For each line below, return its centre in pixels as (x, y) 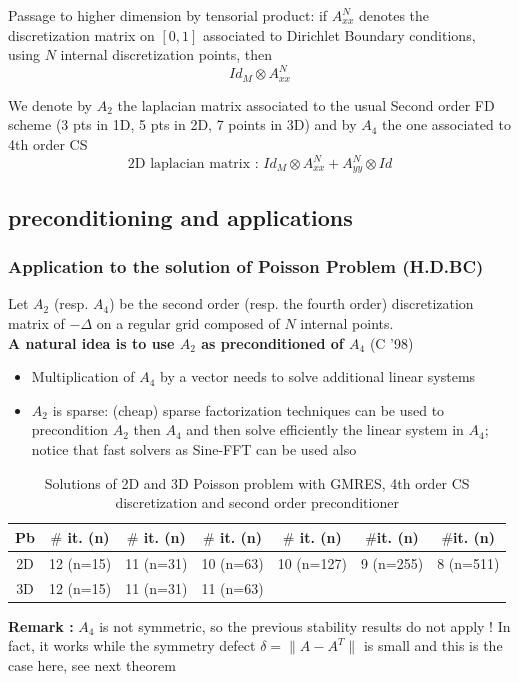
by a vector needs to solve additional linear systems (318, 376)
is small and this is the (433, 645)
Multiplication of (83, 376)
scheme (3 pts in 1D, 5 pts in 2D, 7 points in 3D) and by (182, 124)
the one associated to (446, 124)
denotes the (394, 15)
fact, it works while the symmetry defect (132, 645)
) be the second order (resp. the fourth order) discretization (291, 303)
